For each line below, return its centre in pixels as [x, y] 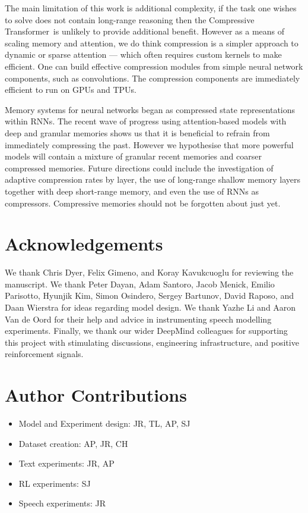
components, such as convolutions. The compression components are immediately [153, 78]
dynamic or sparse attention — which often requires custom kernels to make [143, 54]
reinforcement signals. [44, 354]
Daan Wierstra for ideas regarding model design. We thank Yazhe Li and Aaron [150, 307]
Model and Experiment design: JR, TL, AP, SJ [104, 423]
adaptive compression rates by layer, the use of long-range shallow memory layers [153, 179]
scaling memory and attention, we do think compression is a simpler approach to [152, 43]
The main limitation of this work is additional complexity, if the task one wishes [151, 8]
